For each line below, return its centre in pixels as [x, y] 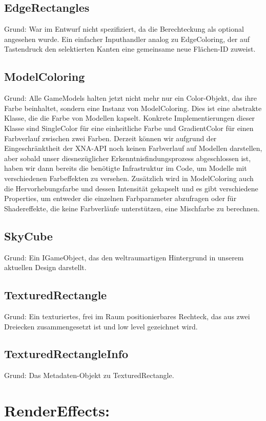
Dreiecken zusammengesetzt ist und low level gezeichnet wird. [101, 326]
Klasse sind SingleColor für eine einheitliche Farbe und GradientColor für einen [129, 128]
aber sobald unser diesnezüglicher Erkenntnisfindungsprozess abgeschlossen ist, [128, 158]
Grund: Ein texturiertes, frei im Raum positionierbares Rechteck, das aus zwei [127, 316]
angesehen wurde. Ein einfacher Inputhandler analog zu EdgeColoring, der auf [127, 39]
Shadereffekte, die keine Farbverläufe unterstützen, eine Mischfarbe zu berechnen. [132, 208]
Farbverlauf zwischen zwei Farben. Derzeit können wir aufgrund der [110, 138]
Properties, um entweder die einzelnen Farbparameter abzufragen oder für [120, 198]
